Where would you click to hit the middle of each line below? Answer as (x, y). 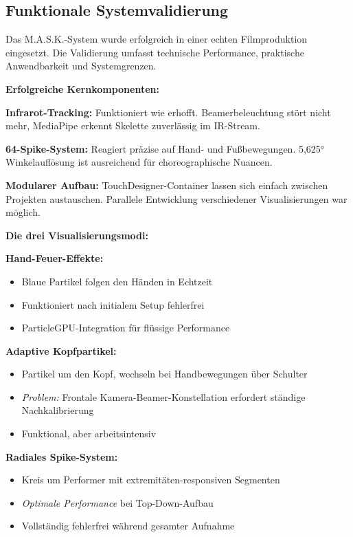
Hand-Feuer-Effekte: (55, 258)
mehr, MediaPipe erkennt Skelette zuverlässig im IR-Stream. (133, 125)
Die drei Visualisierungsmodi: (77, 235)
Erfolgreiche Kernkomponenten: (82, 88)
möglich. (23, 212)
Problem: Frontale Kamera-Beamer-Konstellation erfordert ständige (163, 396)
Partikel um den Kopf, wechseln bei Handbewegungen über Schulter (164, 374)
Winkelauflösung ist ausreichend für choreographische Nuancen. (139, 162)
